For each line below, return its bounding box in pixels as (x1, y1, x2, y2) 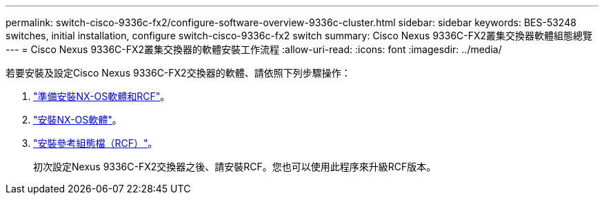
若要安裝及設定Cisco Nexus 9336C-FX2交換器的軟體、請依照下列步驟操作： (6, 67, 351, 79)
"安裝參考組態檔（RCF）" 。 (33, 137, 158, 149)
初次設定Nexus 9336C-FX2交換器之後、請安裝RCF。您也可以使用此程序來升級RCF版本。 (33, 161, 436, 172)
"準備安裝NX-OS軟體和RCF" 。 (33, 90, 170, 102)
